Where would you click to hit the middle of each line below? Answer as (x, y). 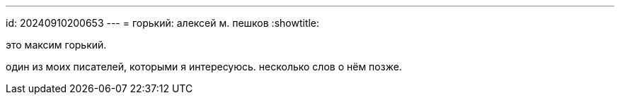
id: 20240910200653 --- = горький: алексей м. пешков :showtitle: (163, 23)
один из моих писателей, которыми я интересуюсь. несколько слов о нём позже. (204, 67)
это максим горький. (56, 45)
